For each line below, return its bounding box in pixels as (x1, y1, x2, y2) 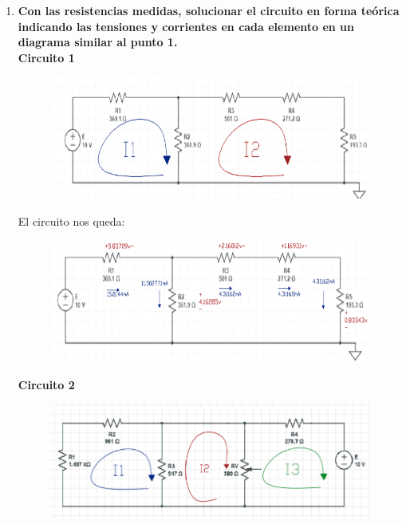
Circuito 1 (18, 49, 75, 65)
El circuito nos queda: (18, 213, 125, 230)
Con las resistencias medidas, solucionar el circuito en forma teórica (18, 2, 400, 18)
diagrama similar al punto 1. (18, 33, 178, 50)
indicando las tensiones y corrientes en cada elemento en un (18, 18, 354, 34)
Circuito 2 (18, 376, 75, 392)
